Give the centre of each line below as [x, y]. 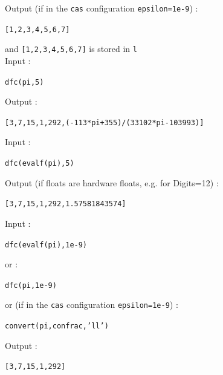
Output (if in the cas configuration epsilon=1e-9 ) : [102, 8]
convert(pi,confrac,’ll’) [57, 326]
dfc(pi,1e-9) [31, 285]
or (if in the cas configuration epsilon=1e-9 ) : [92, 305]
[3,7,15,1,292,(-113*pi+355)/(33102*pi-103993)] [105, 122]
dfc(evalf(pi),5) [40, 164]
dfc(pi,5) [24, 82]
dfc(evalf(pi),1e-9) [46, 245]
